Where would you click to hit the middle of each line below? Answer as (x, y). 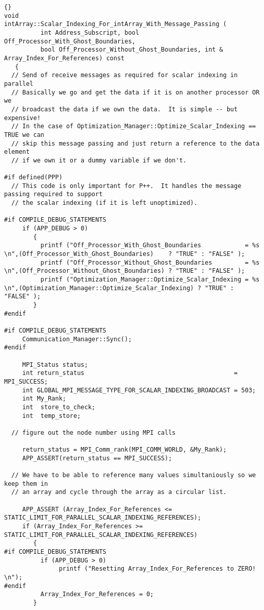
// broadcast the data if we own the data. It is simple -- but (125, 109)
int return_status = (130, 373)
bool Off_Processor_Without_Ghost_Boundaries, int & (132, 50)
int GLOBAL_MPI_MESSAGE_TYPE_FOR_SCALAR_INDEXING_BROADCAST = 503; (139, 390)
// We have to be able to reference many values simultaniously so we (134, 475)
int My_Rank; (44, 399)
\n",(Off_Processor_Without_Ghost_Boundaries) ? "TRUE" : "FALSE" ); (125, 271)
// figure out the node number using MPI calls (94, 432)
